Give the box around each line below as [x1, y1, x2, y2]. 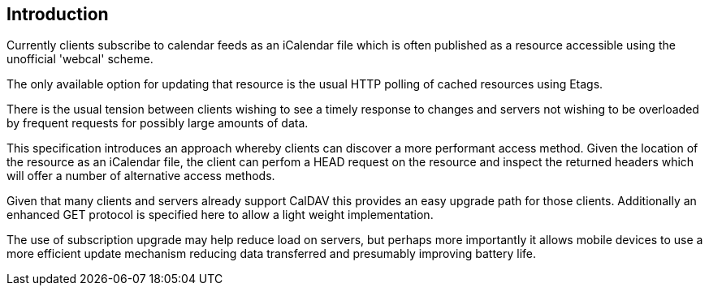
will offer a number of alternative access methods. [6, 169, 275, 183]
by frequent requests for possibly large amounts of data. [6, 116, 309, 131]
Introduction [6, 4, 109, 24]
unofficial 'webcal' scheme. [6, 52, 153, 67]
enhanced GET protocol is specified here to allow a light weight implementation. [6, 208, 434, 222]
